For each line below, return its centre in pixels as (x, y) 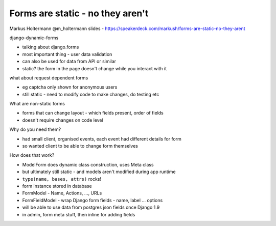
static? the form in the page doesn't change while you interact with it (95, 68)
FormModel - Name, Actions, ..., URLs (62, 193)
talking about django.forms (51, 47)
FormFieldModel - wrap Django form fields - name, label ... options (93, 200)
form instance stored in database (57, 186)
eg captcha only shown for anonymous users (70, 87)
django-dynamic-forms (34, 38)
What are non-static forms (37, 104)
